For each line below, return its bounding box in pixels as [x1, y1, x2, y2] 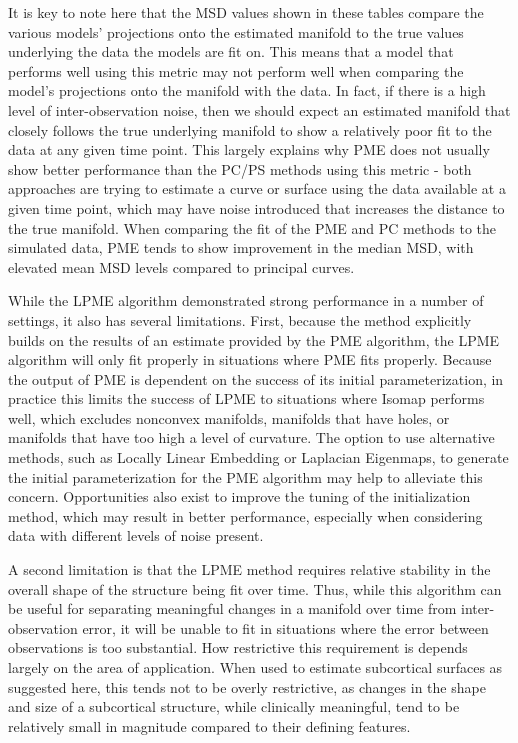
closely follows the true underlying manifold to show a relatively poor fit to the [8, 119, 492, 140]
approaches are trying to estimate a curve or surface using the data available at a [8, 178, 506, 199]
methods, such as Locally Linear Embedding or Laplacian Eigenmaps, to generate [8, 447, 509, 468]
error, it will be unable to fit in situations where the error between [82, 617, 489, 638]
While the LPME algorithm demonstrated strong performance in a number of [8, 290, 484, 311]
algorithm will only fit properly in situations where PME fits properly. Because [8, 349, 492, 370]
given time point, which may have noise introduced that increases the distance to [8, 197, 505, 218]
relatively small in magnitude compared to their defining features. [8, 715, 411, 736]
